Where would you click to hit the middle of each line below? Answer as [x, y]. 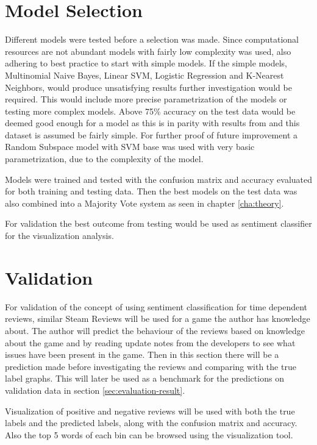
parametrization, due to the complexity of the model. [104, 159]
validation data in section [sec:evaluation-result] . [95, 390]
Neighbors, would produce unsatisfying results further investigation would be [148, 87]
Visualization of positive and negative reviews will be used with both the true [150, 411]
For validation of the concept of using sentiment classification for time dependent [156, 306]
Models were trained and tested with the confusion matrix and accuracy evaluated [158, 179]
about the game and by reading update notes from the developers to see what [150, 342]
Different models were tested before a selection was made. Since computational [152, 39]
